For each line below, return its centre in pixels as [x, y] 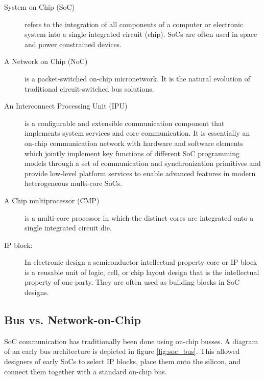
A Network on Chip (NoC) [46, 61]
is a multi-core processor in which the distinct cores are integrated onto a [139, 217]
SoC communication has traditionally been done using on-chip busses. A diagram [131, 341]
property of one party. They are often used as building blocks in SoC [132, 282]
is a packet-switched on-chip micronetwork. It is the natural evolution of [138, 78]
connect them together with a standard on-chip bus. [86, 371]
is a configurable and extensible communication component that [125, 123]
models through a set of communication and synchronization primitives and [143, 163]
